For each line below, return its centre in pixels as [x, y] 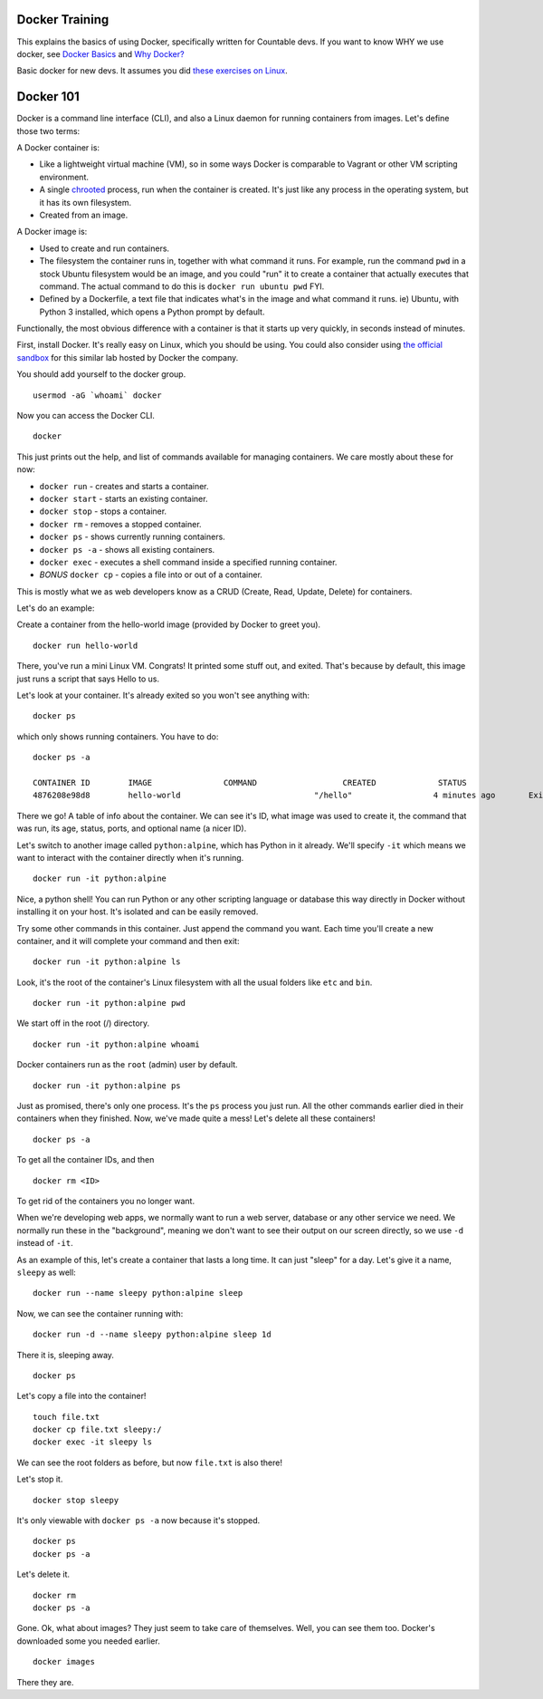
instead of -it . [45, 1243]
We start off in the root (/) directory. [83, 1023]
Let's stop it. [40, 1479]
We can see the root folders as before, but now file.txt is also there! [149, 1462]
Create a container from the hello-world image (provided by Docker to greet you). [169, 624]
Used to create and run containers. [105, 248]
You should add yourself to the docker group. [101, 374]
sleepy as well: [46, 1272]
